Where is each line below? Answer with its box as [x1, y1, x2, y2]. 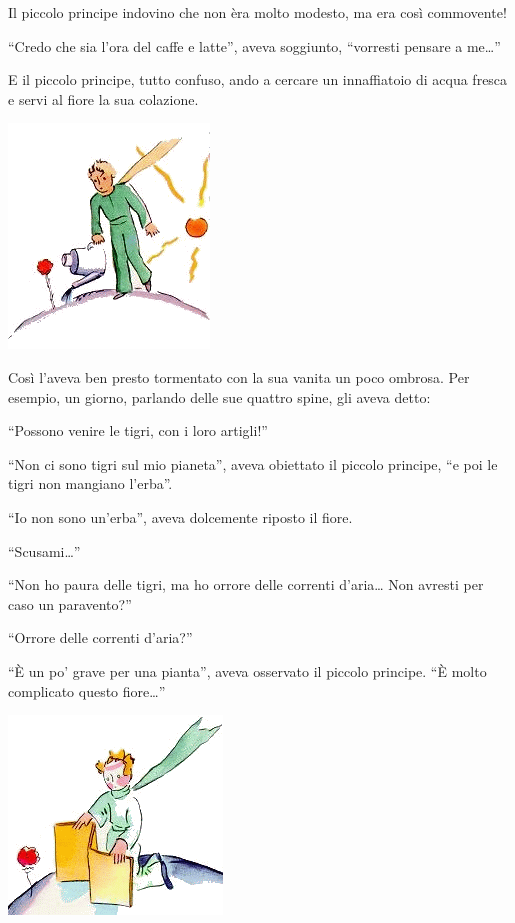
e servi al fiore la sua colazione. [8, 88, 199, 109]
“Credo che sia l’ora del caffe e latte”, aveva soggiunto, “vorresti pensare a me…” [8, 35, 501, 56]
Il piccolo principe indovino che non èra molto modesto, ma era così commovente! [8, 2, 507, 22]
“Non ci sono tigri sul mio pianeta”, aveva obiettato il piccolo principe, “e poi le [8, 453, 498, 474]
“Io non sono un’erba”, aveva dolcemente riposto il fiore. [8, 506, 353, 527]
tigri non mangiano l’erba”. [8, 473, 173, 494]
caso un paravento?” [8, 593, 132, 614]
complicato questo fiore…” [8, 680, 166, 701]
